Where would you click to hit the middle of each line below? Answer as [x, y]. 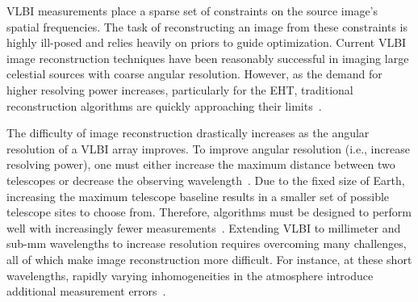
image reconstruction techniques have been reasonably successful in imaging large [208, 58]
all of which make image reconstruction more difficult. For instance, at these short [209, 259]
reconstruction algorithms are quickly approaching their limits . [164, 105]
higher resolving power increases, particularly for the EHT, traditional [180, 89]
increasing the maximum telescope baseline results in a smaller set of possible [198, 196]
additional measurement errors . [86, 291]
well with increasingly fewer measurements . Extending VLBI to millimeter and [204, 227]
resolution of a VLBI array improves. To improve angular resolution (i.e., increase [208, 148]
